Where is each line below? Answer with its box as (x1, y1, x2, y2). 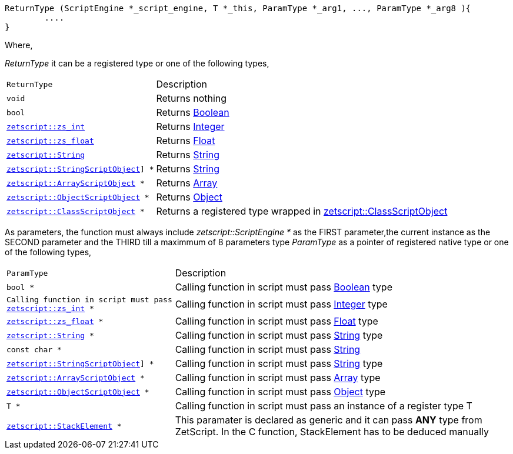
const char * (6, 345, 62, 354)
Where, (5, 40, 33, 50)
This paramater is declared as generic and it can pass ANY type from (175, 414, 482, 426)
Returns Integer (156, 121, 225, 132)
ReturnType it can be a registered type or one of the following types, (5, 58, 269, 68)
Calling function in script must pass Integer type (175, 298, 388, 310)
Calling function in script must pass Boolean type (175, 281, 392, 293)
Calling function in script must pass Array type (175, 372, 381, 383)
